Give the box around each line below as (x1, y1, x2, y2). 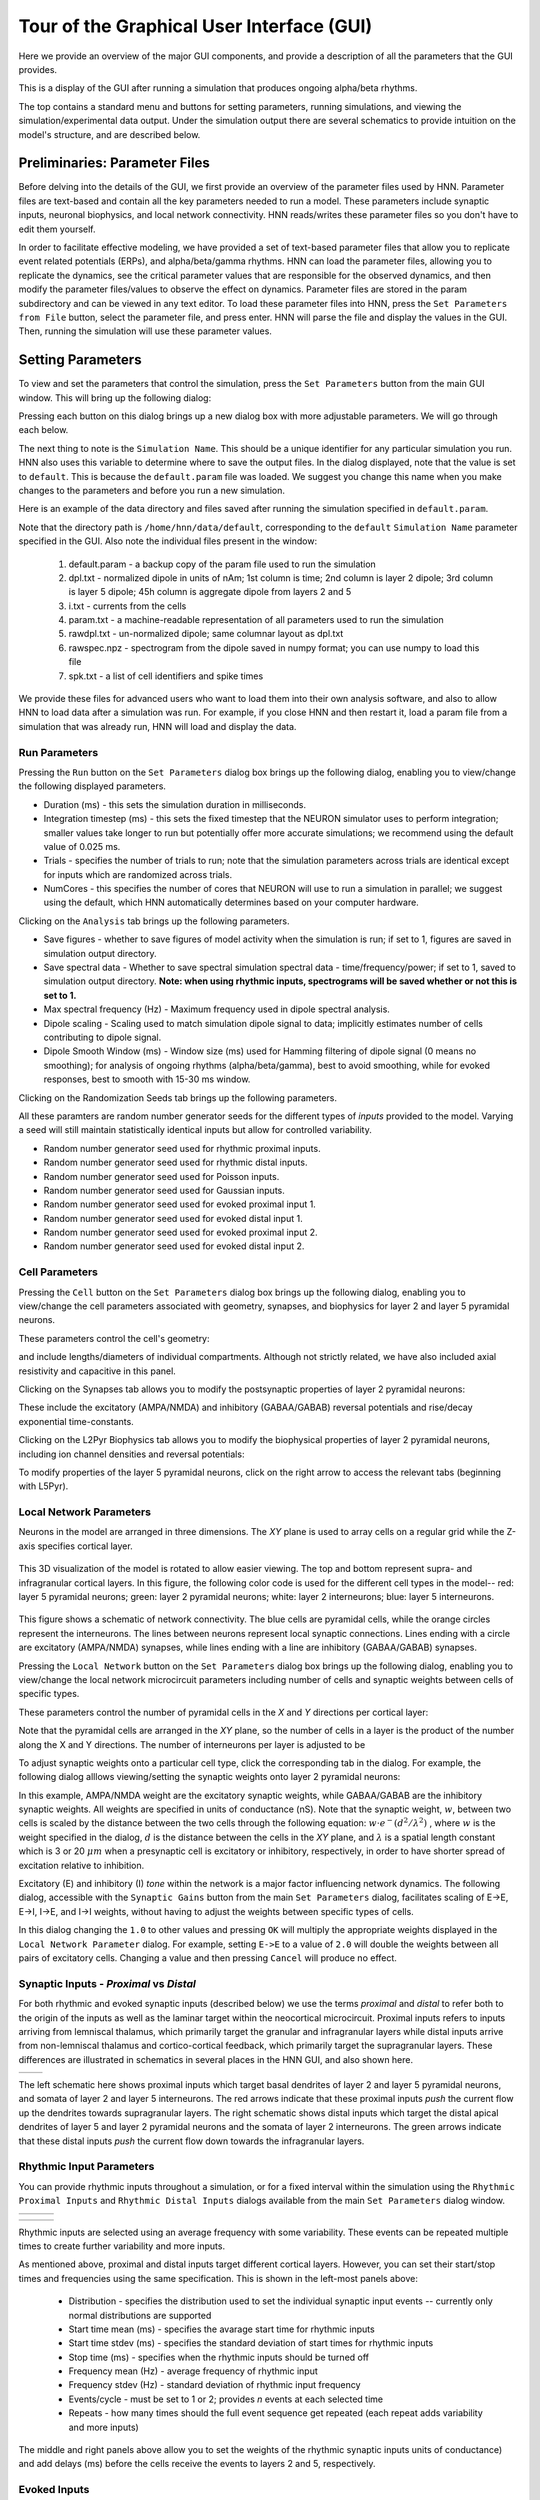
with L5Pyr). (18, 1480, 69, 1492)
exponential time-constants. (18, 1415, 134, 1427)
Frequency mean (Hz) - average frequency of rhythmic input (68, 2365, 319, 2377)
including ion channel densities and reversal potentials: (18, 1448, 245, 1460)
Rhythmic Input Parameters (18, 2160, 155, 2174)
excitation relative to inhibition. (18, 1859, 145, 1871)
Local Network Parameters (18, 1505, 152, 1519)
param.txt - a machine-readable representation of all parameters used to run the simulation (68, 614, 444, 626)
